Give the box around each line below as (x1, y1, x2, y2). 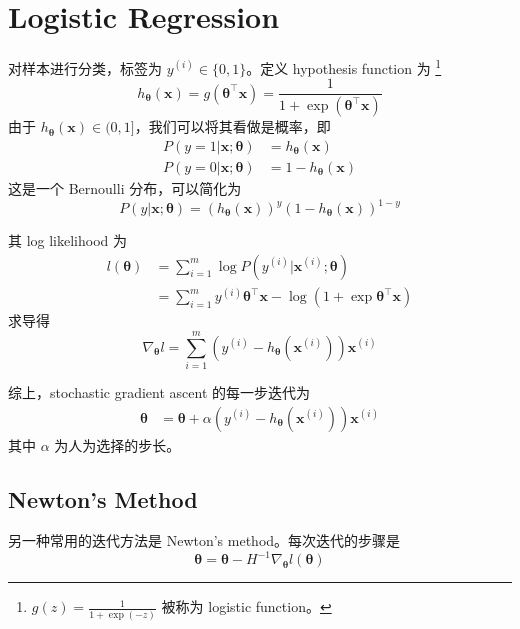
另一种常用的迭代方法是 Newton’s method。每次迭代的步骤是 (8, 530, 401, 551)
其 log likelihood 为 (8, 230, 128, 251)
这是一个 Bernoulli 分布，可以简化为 (8, 177, 242, 198)
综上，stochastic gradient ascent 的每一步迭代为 (8, 381, 311, 402)
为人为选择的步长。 (54, 434, 181, 455)
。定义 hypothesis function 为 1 (246, 55, 442, 78)
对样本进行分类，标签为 (8, 57, 162, 78)
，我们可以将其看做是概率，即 (134, 116, 331, 137)
